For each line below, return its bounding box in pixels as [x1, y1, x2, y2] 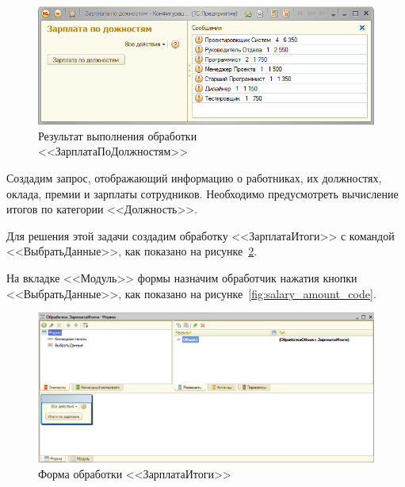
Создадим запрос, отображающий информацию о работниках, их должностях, [6, 170, 382, 186]
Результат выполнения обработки [38, 127, 197, 144]
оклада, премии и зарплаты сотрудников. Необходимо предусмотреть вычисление [6, 185, 399, 201]
